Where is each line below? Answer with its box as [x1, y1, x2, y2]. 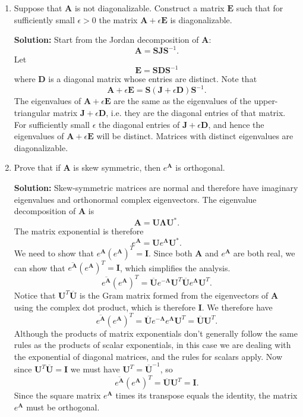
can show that [14, 261, 65, 274]
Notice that [14, 289, 56, 301]
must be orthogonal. [26, 400, 100, 413]
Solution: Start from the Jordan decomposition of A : [14, 33, 212, 46]
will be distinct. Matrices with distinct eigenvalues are [96, 130, 293, 142]
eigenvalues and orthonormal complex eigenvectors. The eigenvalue [14, 193, 257, 205]
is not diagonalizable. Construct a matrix [74, 2, 225, 14]
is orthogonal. [175, 161, 225, 174]
